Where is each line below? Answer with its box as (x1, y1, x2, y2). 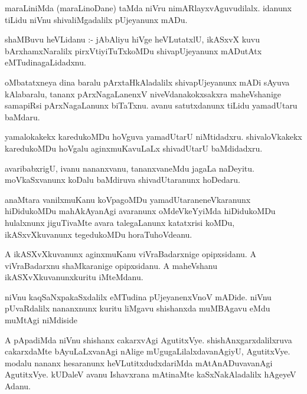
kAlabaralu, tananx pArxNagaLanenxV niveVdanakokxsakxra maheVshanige (5, 87, 282, 100)
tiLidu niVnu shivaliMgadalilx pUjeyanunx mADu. (5, 13, 188, 25)
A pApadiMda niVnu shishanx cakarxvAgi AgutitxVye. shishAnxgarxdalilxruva (5, 333, 292, 346)
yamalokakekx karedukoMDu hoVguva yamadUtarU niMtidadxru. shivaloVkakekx (5, 130, 302, 143)
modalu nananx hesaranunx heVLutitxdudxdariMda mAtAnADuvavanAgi (5, 356, 273, 369)
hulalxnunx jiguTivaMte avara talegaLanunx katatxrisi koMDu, (5, 216, 235, 228)
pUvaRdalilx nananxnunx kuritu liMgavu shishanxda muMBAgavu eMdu (5, 302, 270, 314)
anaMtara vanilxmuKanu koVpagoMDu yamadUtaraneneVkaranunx (5, 193, 251, 205)
